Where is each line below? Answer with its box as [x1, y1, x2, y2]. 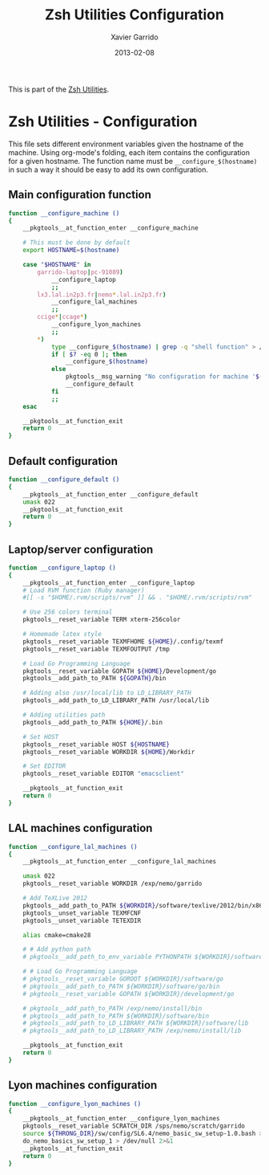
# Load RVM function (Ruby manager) [22, 586, 146, 594]
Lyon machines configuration [8, 1079, 158, 1092]
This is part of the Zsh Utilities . [8, 84, 110, 94]
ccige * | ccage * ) [37, 313, 88, 321]
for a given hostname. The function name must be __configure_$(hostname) [8, 156, 258, 165]
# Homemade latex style [22, 630, 102, 638]
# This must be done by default [22, 239, 130, 247]
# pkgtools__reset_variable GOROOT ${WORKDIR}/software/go [22, 975, 224, 983]
